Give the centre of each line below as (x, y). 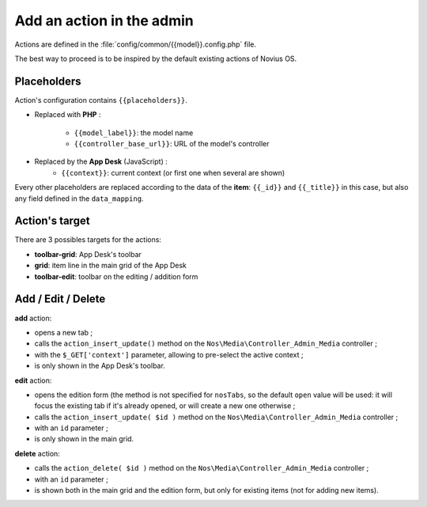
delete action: (38, 453)
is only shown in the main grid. (84, 439)
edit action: (33, 380)
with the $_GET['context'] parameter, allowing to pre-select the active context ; (169, 354)
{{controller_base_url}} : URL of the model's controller (172, 144)
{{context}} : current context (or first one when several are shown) (173, 172)
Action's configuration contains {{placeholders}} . (101, 100)
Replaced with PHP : (68, 115)
